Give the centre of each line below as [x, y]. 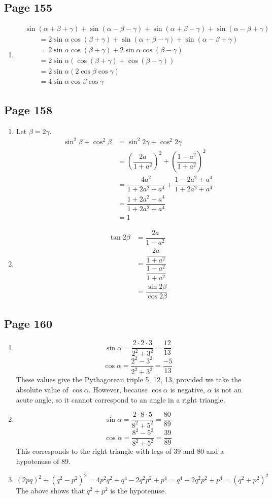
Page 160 [28, 324]
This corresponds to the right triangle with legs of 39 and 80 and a [120, 451]
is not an [228, 389]
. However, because [118, 389]
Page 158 [28, 109]
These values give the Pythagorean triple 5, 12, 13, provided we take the [129, 379]
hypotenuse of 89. [43, 461]
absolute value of [42, 389]
